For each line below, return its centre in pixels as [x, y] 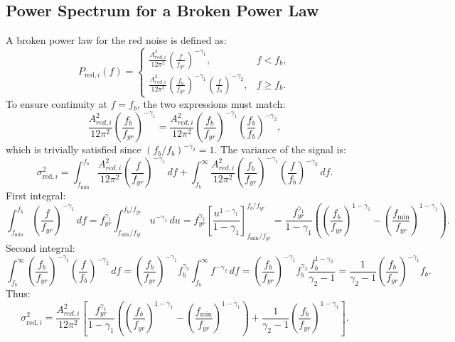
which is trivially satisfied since [74, 149]
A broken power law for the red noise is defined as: [116, 40]
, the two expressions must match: [211, 104]
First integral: [36, 195]
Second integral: [41, 248]
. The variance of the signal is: [280, 149]
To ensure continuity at [57, 104]
